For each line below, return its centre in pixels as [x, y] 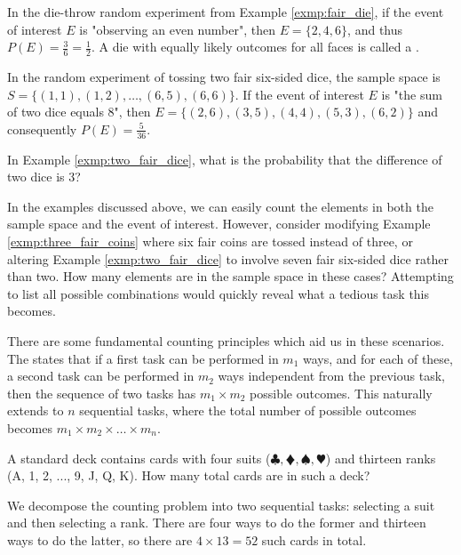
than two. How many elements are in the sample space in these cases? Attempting [230, 276]
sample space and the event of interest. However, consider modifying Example [219, 224]
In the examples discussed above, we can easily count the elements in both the [220, 206]
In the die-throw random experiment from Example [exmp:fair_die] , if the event [226, 12]
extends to [36, 410]
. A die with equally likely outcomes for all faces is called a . [255, 47]
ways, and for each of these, [378, 358]
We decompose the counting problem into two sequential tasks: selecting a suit [221, 505]
